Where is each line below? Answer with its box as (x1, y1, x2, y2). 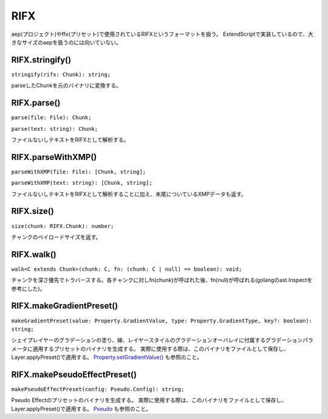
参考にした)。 (11, 285, 46, 292)
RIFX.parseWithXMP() (11, 152, 97, 162)
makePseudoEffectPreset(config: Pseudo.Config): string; (11, 386, 185, 392)
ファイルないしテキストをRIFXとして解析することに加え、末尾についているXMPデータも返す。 (11, 190, 247, 198)
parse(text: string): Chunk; (11, 125, 98, 132)
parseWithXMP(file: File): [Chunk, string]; (11, 168, 146, 175)
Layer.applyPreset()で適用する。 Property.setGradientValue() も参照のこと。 (11, 353, 203, 361)
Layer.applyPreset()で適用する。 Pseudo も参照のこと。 (11, 405, 152, 412)
